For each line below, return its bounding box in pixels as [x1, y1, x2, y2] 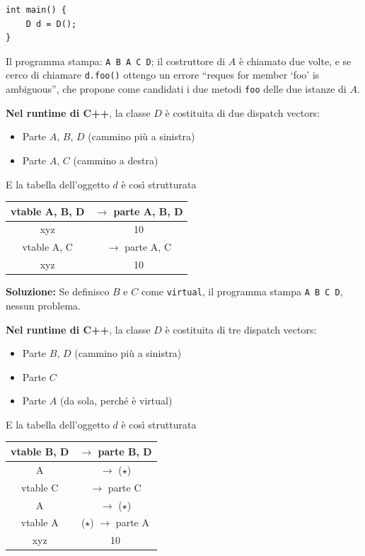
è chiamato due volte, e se [238, 53, 352, 68]
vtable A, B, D [11, 203, 85, 218]
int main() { [6, 5, 66, 15]
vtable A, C [22, 239, 73, 254]
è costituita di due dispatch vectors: [165, 105, 320, 120]
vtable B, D [11, 443, 69, 458]
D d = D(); [25, 18, 77, 29]
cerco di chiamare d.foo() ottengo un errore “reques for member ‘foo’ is [6, 67, 320, 82]
